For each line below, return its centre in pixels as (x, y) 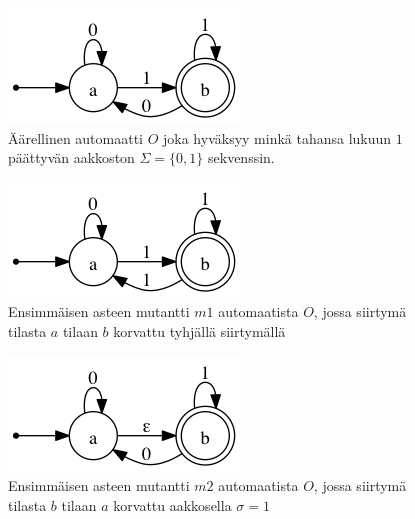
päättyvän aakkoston (71, 157)
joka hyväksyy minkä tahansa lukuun (277, 137)
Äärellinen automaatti (76, 137)
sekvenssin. (241, 157)
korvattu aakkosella (172, 504)
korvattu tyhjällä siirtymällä (199, 330)
